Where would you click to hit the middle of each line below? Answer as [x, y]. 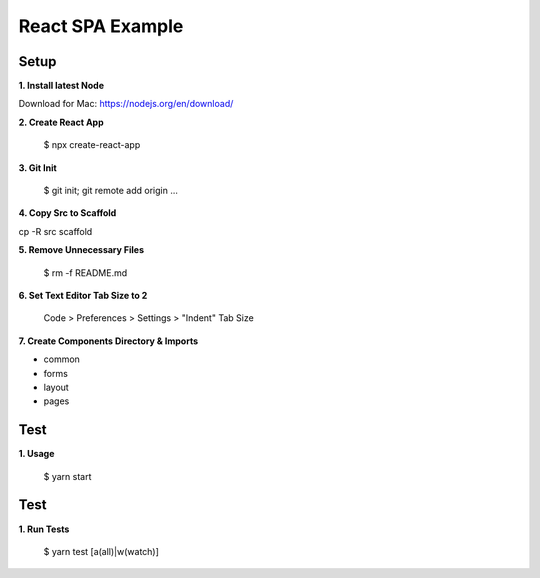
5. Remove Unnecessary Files [81, 250]
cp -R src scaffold [55, 231]
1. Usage [36, 454]
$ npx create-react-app [92, 145]
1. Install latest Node [61, 86]
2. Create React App [61, 122]
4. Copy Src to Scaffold [67, 213]
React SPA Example [101, 26]
